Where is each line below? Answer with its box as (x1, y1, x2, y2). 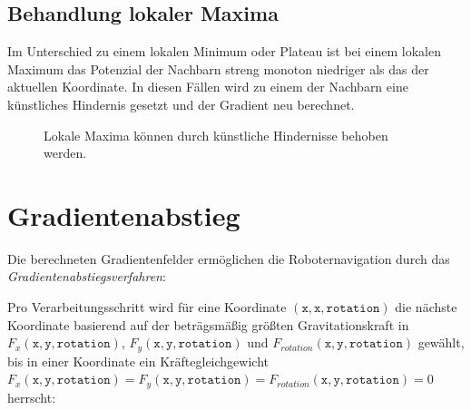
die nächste (395, 298, 457, 317)
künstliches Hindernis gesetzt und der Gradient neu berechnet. (7, 94, 355, 113)
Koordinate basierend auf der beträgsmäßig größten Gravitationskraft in (7, 315, 409, 334)
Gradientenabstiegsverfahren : (7, 267, 166, 286)
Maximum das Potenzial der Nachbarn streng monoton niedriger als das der (7, 59, 429, 78)
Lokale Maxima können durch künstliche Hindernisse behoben (44, 125, 388, 144)
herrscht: (7, 387, 56, 406)
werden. (44, 143, 87, 162)
